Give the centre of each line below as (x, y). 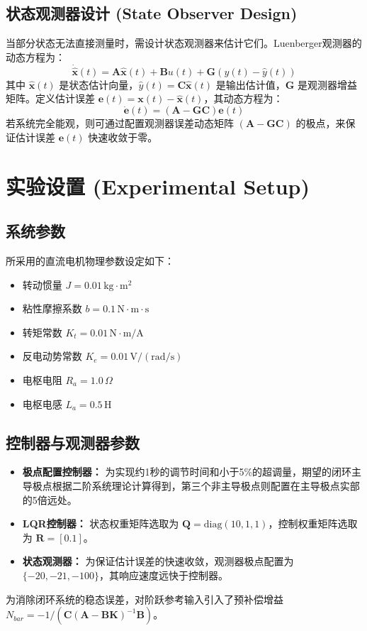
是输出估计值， (250, 84)
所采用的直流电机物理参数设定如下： (90, 260)
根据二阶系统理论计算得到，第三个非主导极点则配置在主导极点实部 (206, 485)
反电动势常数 (52, 356)
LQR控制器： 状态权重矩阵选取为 (101, 523)
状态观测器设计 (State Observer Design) (152, 13)
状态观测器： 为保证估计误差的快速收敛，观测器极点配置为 (158, 561)
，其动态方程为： (243, 98)
